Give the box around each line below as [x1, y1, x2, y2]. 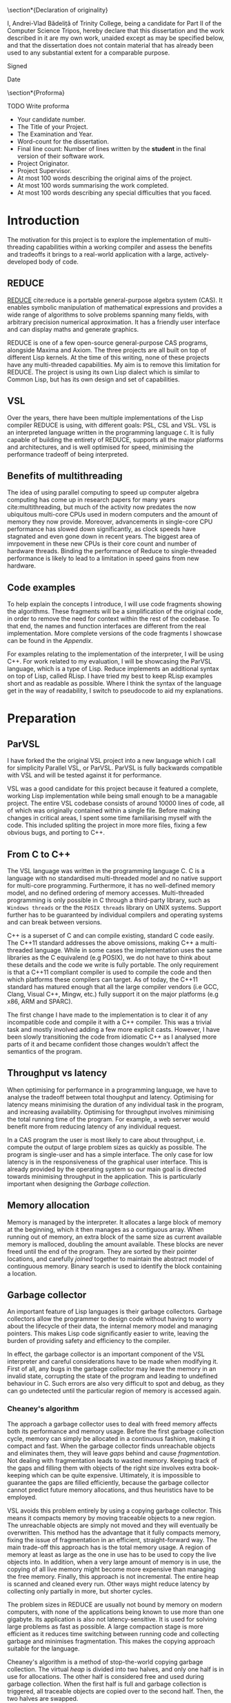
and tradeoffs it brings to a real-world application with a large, [7, 250, 183, 258]
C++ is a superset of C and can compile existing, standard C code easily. [7, 931, 214, 939]
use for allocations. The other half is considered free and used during [7, 1672, 205, 1680]
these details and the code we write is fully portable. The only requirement [7, 961, 219, 968]
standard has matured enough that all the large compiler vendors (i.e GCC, [7, 983, 219, 990]
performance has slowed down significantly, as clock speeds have [7, 525, 197, 533]
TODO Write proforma [7, 102, 70, 110]
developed [7, 257, 38, 266]
